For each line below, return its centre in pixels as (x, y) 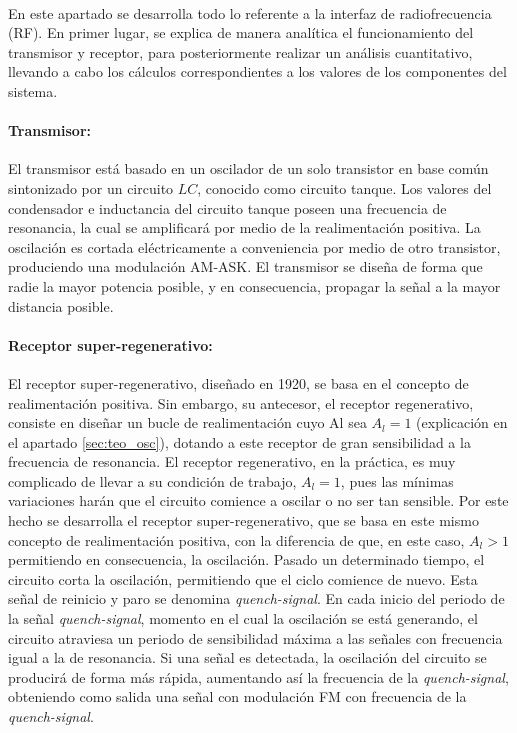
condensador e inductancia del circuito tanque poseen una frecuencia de (227, 207)
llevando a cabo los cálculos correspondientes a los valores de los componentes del (257, 71)
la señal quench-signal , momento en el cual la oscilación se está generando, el (243, 618)
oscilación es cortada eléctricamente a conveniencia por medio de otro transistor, (254, 246)
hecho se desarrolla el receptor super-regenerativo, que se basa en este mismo (243, 520)
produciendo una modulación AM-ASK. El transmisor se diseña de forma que (245, 266)
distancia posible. (61, 305)
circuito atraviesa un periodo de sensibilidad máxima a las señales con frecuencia (255, 637)
